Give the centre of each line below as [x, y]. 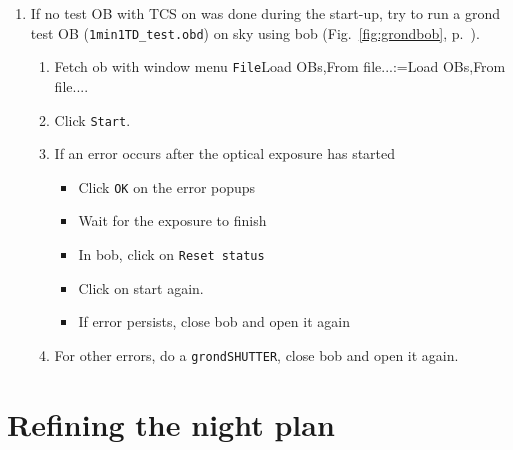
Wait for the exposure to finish [172, 220]
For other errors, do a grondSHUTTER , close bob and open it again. [256, 354]
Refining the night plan [171, 423]
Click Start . [92, 119]
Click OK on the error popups [167, 186]
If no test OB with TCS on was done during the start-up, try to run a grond [265, 13]
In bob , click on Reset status [171, 254]
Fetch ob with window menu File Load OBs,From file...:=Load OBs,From [280, 66]
